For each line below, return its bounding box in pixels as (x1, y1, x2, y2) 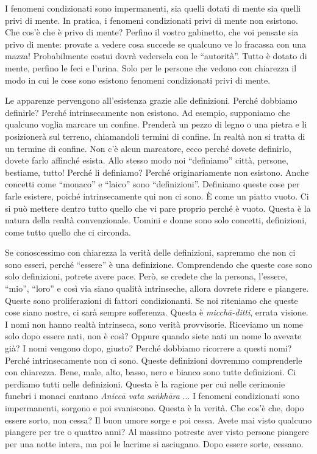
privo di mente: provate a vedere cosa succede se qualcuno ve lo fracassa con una (5, 37, 306, 50)
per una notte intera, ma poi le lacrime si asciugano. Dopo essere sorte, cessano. (5, 437, 304, 450)
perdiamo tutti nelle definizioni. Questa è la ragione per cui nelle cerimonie (5, 377, 285, 390)
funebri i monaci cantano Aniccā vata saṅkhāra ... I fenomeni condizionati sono (5, 389, 299, 402)
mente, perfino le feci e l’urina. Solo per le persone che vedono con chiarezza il (5, 61, 297, 74)
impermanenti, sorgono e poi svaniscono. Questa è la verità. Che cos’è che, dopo (5, 402, 304, 414)
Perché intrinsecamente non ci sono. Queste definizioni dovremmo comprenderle (5, 353, 302, 366)
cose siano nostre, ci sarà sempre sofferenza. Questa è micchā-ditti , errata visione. (5, 306, 308, 319)
